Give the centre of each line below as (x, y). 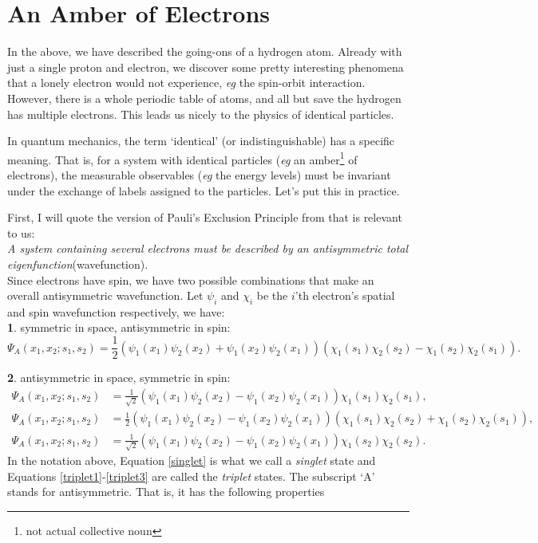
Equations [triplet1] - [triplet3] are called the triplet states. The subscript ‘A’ (191, 476)
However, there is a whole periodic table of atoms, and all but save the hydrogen (204, 98)
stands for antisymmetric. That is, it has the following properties (166, 492)
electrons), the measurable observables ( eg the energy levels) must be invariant (199, 174)
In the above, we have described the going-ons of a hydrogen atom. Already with (205, 51)
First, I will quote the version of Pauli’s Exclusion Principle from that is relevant (205, 217)
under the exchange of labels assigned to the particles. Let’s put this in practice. (204, 190)
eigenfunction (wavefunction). (78, 264)
